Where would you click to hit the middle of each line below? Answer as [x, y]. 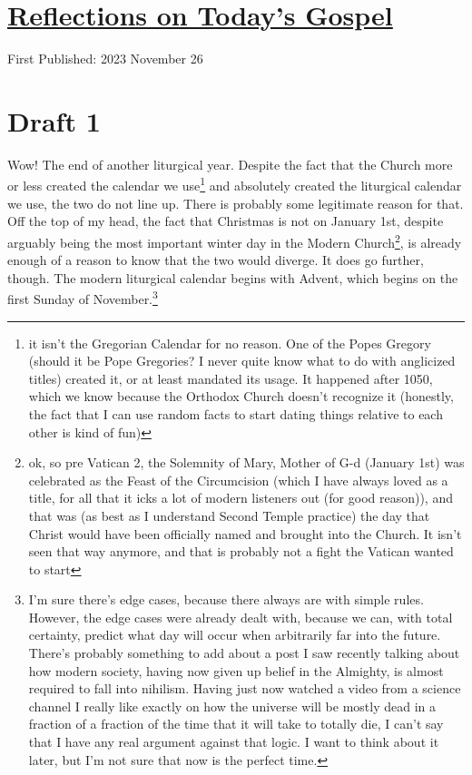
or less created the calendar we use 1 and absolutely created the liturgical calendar [235, 184]
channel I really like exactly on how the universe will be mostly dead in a [232, 706]
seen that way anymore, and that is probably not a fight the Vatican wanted [241, 551]
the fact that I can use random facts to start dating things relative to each [236, 413]
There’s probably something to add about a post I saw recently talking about [244, 653]
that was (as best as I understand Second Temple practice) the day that [229, 515]
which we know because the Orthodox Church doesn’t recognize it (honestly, [241, 396]
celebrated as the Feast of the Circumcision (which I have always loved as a [238, 480]
